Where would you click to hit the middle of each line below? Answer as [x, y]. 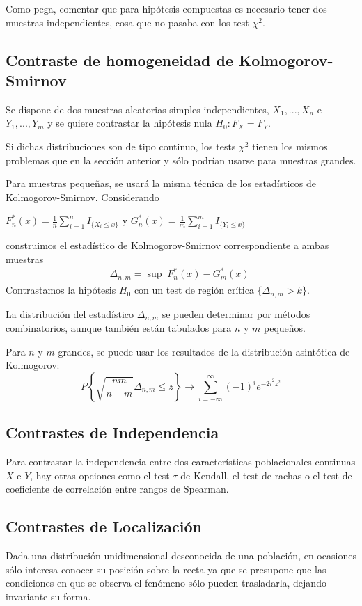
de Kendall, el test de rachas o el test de [266, 475]
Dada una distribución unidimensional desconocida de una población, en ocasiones [181, 556]
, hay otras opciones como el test [100, 475]
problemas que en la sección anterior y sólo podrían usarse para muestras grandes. [181, 160]
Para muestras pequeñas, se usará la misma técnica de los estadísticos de [161, 183]
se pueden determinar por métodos [236, 313]
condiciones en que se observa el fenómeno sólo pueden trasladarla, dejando [166, 583]
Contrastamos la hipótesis [61, 290]
